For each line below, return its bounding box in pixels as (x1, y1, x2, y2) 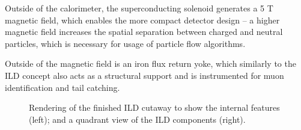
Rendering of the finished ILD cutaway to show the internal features (29, 101, 280, 114)
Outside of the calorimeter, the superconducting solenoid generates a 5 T (5, 2, 273, 14)
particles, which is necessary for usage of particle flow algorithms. (5, 37, 246, 49)
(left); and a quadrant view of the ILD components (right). (29, 113, 246, 125)
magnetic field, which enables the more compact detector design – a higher (5, 13, 280, 26)
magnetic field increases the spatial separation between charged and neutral (5, 25, 283, 38)
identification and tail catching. (5, 81, 120, 93)
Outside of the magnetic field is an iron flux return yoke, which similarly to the (5, 57, 296, 70)
